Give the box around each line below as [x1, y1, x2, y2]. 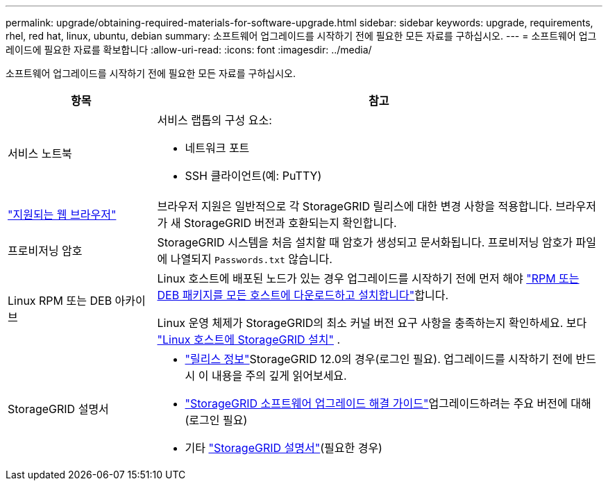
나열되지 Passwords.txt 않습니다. [170, 252, 332, 266]
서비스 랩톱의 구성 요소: [157, 113, 272, 127]
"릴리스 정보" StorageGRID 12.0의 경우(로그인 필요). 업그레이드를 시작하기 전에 [185, 352, 573, 366]
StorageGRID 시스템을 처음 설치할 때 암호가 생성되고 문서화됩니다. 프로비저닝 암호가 [157, 235, 573, 249]
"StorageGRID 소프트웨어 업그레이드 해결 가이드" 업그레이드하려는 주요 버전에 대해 [185, 396, 591, 410]
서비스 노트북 [8, 146, 72, 160]
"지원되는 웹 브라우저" [8, 208, 117, 221]
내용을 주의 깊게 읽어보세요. [211, 369, 347, 383]
